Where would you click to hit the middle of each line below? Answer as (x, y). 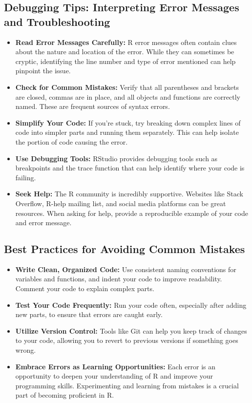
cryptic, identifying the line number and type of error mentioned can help (126, 61)
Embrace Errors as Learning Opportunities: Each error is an (115, 366)
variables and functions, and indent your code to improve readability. (119, 279)
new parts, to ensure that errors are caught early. (89, 314)
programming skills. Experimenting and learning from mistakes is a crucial (127, 385)
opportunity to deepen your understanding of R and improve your (114, 376)
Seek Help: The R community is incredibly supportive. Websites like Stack (129, 194)
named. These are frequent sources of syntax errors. (93, 106)
